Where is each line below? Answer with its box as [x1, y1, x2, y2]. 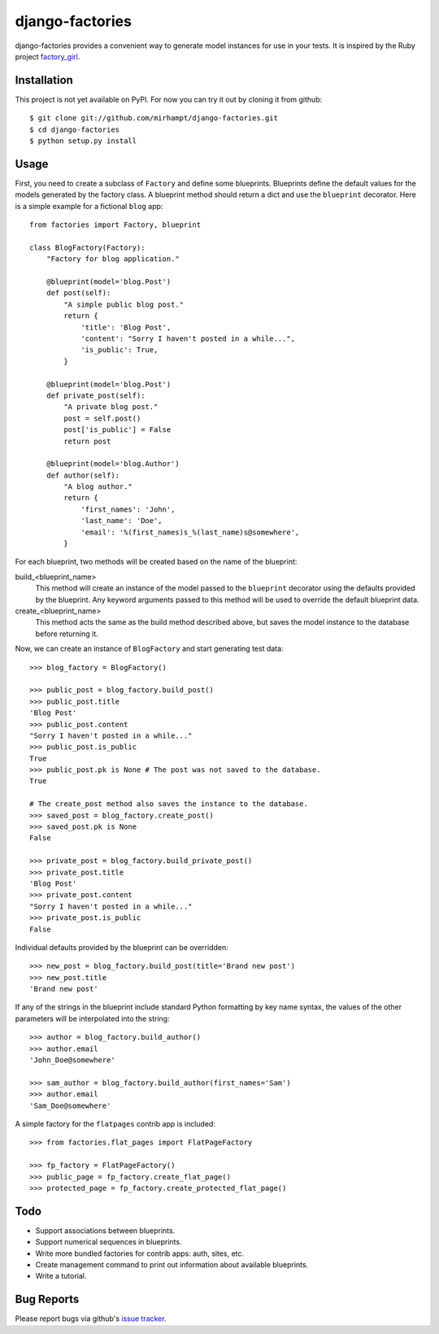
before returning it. [35, 629, 99, 639]
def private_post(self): [46, 390, 146, 400]
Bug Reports [15, 1293, 80, 1306]
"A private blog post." [63, 403, 159, 412]
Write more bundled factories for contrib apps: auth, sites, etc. [35, 1249, 244, 1258]
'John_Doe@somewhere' [29, 1056, 115, 1065]
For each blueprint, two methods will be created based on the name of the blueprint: [15, 557, 298, 567]
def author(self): [46, 470, 120, 480]
